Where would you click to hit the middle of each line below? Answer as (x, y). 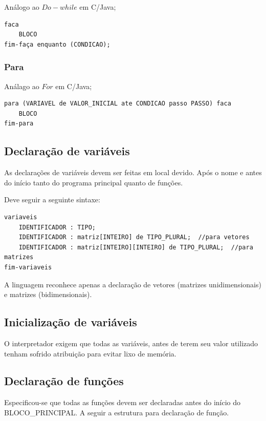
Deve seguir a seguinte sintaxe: (52, 199)
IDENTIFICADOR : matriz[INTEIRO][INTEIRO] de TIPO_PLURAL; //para (136, 247)
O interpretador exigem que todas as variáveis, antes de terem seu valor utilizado (131, 343)
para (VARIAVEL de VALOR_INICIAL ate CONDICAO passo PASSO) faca (118, 104)
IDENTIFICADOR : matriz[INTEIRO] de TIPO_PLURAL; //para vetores (134, 237)
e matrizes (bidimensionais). (48, 294)
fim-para (19, 124)
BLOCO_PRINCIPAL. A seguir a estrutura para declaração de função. (117, 412)
